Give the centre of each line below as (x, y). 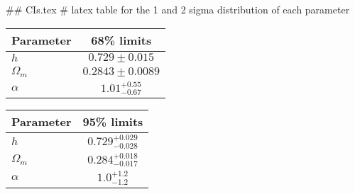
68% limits (121, 40)
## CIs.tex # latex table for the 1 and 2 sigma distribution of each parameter (178, 9)
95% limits (113, 122)
